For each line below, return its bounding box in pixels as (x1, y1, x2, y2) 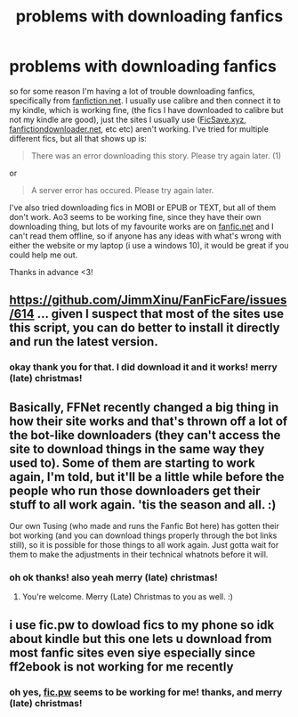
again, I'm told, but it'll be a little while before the (9, 469, 285, 485)
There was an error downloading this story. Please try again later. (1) (30, 150, 282, 161)
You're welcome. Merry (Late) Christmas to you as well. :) (21, 591, 234, 602)
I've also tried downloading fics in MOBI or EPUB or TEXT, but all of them (9, 202, 277, 213)
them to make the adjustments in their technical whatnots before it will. (9, 550, 269, 560)
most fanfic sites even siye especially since (9, 645, 256, 660)
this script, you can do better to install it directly (9, 321, 280, 336)
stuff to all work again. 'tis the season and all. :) (9, 497, 277, 512)
